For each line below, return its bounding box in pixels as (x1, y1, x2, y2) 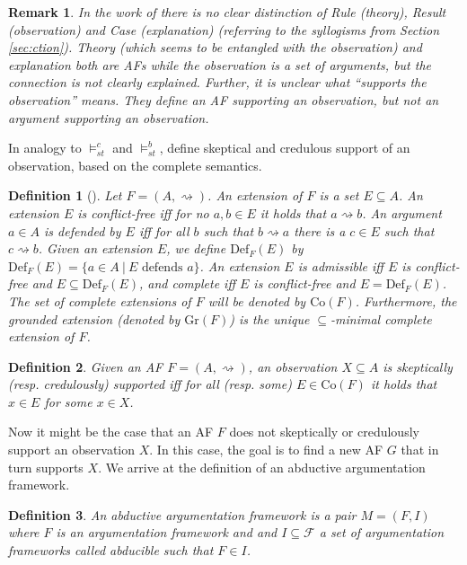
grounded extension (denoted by (8, 309, 181, 328)
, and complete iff (138, 274, 235, 293)
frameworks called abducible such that (8, 541, 214, 560)
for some (44, 392, 93, 411)
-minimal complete (330, 309, 432, 328)
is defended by (44, 221, 121, 240)
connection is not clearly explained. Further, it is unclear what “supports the (8, 73, 427, 92)
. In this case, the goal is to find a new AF (149, 440, 383, 459)
